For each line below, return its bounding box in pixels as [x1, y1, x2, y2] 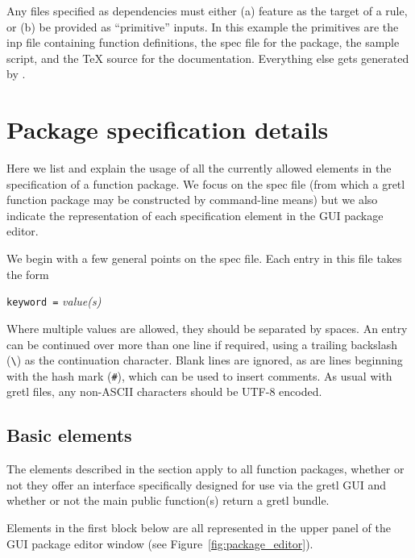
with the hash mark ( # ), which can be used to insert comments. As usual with [6, 367, 392, 384]
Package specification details [6, 113, 329, 146]
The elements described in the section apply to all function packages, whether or [6, 460, 405, 477]
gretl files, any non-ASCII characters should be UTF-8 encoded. [6, 383, 322, 400]
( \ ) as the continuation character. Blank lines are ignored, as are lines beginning [6, 352, 403, 369]
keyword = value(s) [6, 293, 102, 310]
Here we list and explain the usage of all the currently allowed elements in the [6, 160, 392, 177]
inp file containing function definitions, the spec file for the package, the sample [6, 34, 400, 51]
